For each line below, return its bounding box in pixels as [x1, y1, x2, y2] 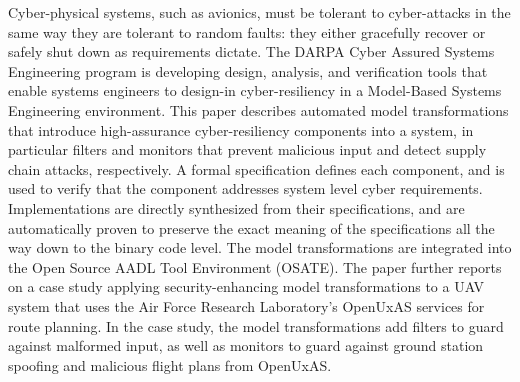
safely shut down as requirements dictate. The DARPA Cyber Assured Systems [8, 41, 495, 62]
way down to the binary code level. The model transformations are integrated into [8, 237, 512, 258]
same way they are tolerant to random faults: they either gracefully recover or [8, 21, 486, 42]
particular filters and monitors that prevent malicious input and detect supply [8, 139, 487, 160]
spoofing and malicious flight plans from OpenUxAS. [8, 354, 332, 375]
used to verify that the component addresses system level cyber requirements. [8, 178, 483, 199]
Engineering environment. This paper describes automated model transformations [8, 99, 509, 120]
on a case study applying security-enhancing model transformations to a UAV [8, 276, 485, 297]
